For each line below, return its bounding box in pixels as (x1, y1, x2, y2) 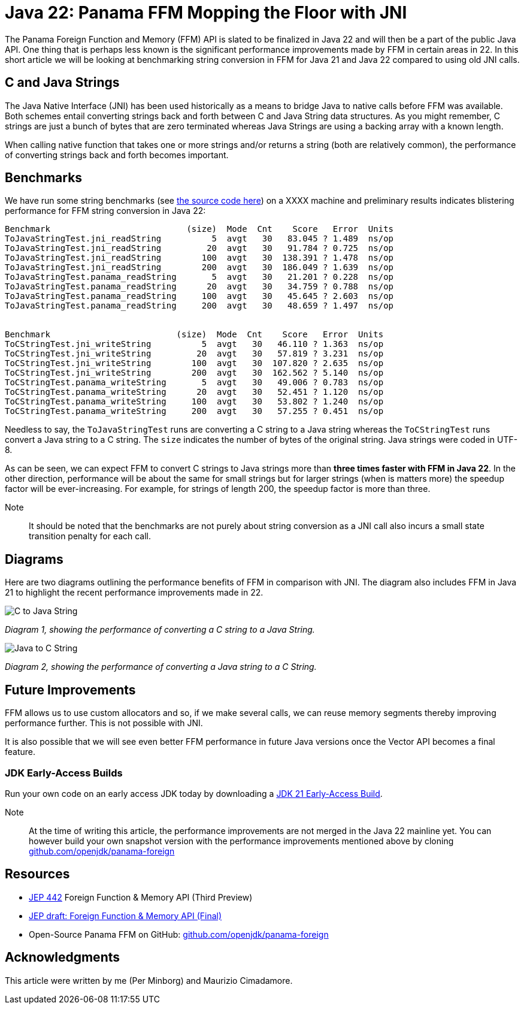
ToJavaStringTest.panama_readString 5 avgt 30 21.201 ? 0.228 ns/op (5, 272, 394, 282)
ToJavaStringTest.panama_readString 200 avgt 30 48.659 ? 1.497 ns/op (5, 301, 394, 311)
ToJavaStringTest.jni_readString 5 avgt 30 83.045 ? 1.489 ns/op (5, 234, 394, 244)
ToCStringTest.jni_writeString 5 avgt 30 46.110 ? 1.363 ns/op (5, 339, 384, 349)
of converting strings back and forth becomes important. (5, 149, 229, 160)
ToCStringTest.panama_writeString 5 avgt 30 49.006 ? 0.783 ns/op (5, 377, 384, 388)
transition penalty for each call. (29, 531, 152, 542)
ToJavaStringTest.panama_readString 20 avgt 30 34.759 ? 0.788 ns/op (5, 282, 394, 292)
